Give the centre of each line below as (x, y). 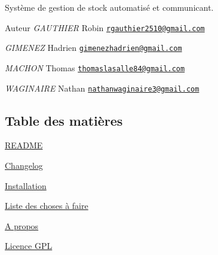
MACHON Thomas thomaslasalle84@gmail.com (95, 67)
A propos (22, 225)
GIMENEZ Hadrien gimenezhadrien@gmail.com (93, 48)
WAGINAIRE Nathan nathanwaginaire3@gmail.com (102, 88)
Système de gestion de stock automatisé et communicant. (109, 7)
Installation (26, 185)
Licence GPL (29, 246)
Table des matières (64, 120)
